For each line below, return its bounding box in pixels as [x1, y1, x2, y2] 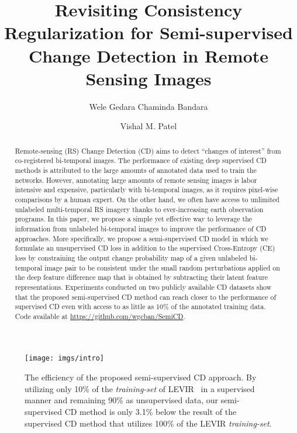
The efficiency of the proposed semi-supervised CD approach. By [25, 371, 257, 383]
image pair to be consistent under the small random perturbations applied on [44, 262, 280, 272]
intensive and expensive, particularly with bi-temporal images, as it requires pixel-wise [15, 185, 278, 195]
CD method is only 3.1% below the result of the [64, 405, 237, 417]
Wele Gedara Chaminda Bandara [89, 100, 208, 112]
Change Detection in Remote [28, 43, 269, 67]
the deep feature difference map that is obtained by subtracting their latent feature [15, 272, 268, 282]
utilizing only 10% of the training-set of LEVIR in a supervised [25, 382, 255, 394]
